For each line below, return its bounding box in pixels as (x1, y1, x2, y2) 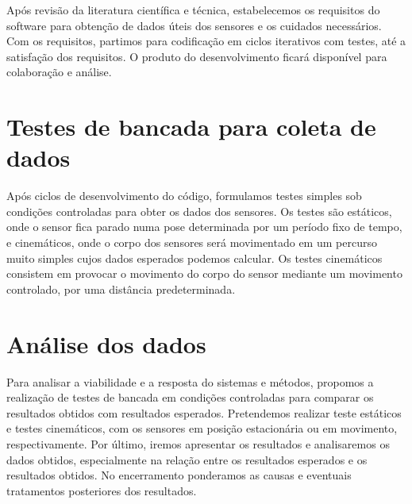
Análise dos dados (6, 327, 206, 360)
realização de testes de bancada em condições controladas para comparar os (6, 389, 374, 406)
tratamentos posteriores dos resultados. (6, 482, 197, 498)
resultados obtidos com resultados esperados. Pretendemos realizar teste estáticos (6, 404, 402, 421)
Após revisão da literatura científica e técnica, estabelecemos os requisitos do (6, 2, 380, 17)
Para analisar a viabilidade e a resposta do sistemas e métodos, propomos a (6, 373, 374, 390)
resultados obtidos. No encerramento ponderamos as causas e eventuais (6, 467, 352, 483)
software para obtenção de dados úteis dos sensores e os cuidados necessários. (6, 17, 382, 33)
